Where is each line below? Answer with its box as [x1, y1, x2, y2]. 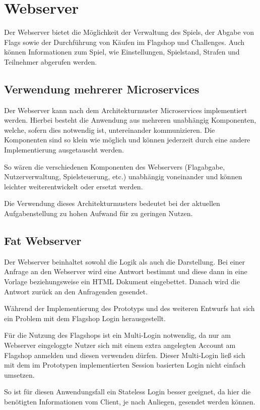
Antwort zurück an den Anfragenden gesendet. [4, 286, 148, 296]
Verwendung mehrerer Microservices [4, 81, 200, 96]
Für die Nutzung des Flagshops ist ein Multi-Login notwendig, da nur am [4, 330, 231, 340]
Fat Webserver [4, 233, 82, 248]
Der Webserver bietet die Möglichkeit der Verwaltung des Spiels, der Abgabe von [4, 27, 254, 37]
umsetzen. [4, 369, 35, 380]
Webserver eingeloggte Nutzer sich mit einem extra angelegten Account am [4, 340, 236, 350]
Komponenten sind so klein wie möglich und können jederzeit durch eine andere [4, 134, 250, 145]
